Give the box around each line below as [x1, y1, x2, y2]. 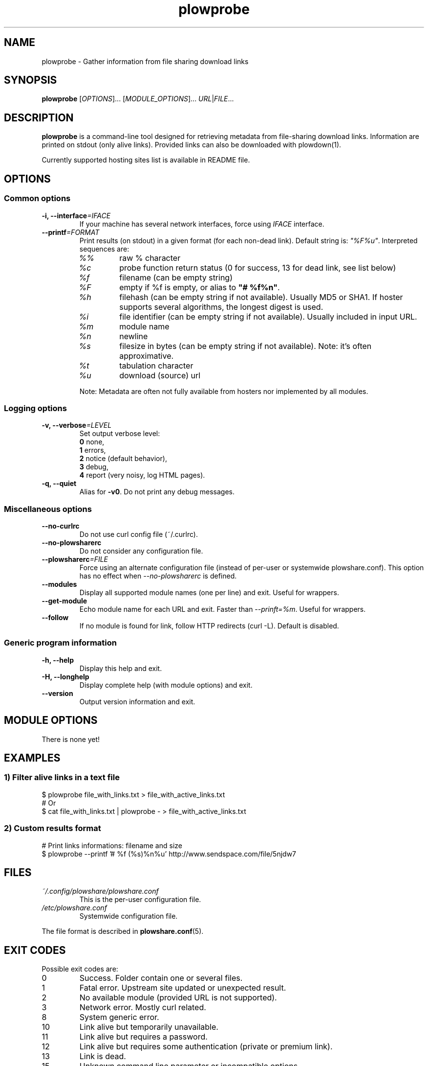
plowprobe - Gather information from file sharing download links [42, 57, 249, 66]
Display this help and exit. [79, 664, 162, 672]
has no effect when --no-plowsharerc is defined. [79, 572, 237, 580]
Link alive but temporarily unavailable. [79, 1022, 218, 1032]
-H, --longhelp [42, 672, 89, 681]
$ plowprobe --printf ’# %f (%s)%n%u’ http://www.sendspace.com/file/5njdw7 [42, 849, 297, 858]
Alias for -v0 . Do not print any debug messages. [79, 487, 235, 496]
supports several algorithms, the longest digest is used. [119, 301, 323, 312]
